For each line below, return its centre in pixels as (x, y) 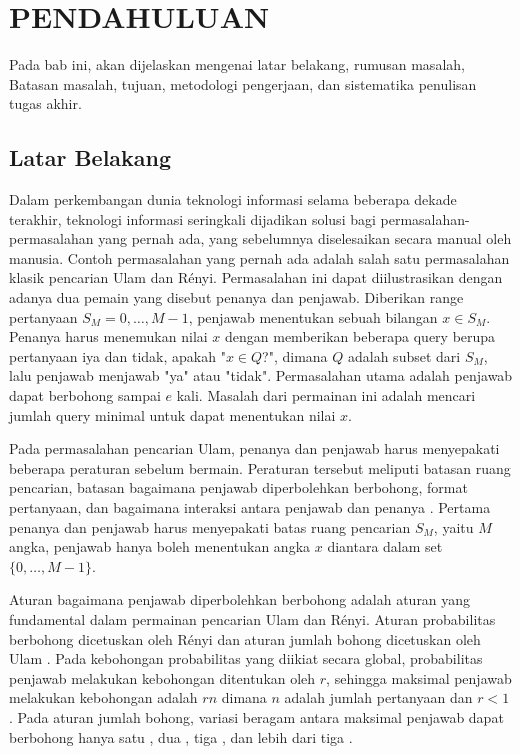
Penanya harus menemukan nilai (108, 336)
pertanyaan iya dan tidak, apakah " (117, 355)
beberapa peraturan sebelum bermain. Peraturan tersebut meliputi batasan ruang (260, 467)
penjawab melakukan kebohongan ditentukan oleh (162, 677)
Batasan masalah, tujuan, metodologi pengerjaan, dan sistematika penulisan (243, 83)
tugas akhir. (45, 103)
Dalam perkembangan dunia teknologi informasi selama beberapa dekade (233, 199)
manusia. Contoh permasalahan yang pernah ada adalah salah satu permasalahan (259, 257)
